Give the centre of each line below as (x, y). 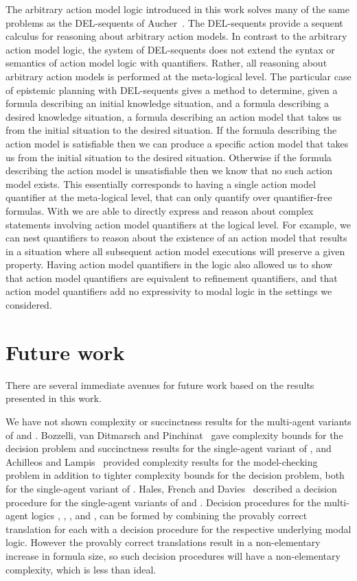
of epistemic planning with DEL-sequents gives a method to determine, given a (172, 90)
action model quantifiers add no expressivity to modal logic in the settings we (169, 291)
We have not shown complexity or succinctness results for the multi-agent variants (178, 421)
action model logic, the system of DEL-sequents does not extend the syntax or (170, 49)
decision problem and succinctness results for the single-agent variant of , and (169, 448)
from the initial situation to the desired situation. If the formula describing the (171, 130)
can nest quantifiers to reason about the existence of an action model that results (176, 238)
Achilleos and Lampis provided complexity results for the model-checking (162, 461)
